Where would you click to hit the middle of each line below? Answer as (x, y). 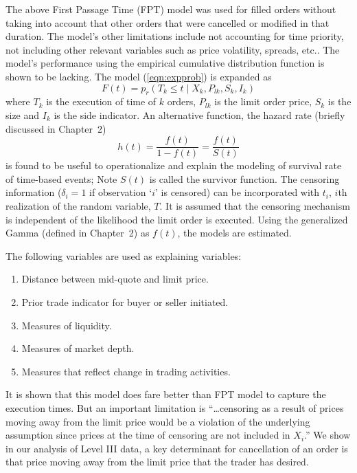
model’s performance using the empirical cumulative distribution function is (165, 63)
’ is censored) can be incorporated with (238, 192)
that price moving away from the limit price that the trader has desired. (157, 462)
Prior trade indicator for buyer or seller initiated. (125, 301)
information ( (34, 192)
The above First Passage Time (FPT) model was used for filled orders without (171, 9)
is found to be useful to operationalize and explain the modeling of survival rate (174, 165)
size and (23, 114)
